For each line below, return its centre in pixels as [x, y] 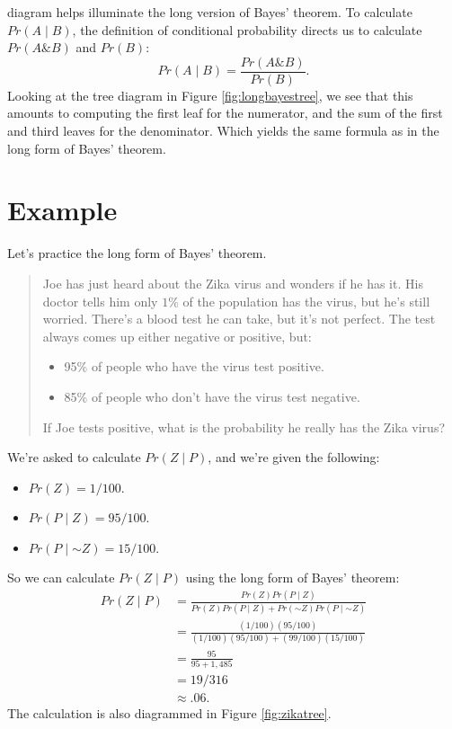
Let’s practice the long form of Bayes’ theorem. [137, 253]
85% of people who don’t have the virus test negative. [212, 396]
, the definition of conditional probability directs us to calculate [247, 29]
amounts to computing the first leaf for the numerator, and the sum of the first [225, 113]
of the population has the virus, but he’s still [306, 301]
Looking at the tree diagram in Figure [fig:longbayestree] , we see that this [210, 95]
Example [62, 210]
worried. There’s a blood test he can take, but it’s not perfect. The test [239, 319]
